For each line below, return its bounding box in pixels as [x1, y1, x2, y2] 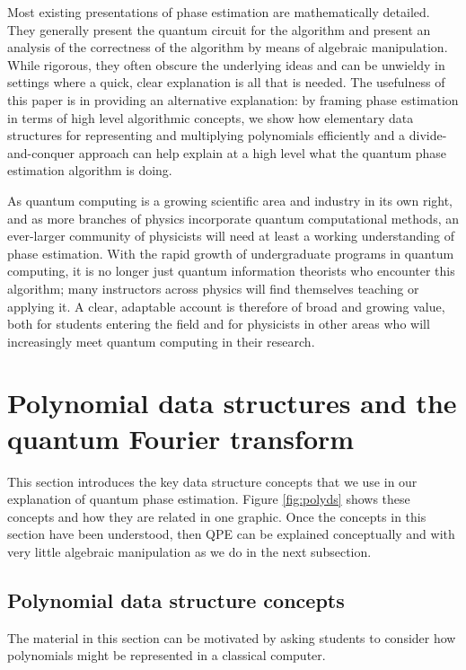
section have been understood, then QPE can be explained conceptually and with [7, 525, 455, 543]
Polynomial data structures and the [7, 384, 457, 421]
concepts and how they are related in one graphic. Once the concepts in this [7, 507, 426, 525]
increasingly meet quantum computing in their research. [7, 331, 315, 350]
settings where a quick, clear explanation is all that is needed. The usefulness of [7, 73, 445, 92]
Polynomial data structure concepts [7, 586, 345, 613]
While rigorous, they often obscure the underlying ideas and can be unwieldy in [7, 55, 445, 74]
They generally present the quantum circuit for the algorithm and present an [7, 20, 431, 39]
